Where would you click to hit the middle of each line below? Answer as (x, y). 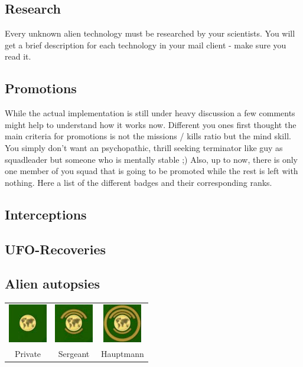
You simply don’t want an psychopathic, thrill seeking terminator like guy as (144, 147)
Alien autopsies (53, 284)
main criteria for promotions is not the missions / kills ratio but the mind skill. (148, 136)
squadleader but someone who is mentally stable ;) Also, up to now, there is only (151, 159)
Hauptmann (123, 353)
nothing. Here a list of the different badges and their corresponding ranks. (139, 182)
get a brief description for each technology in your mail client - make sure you (146, 45)
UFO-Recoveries (56, 249)
